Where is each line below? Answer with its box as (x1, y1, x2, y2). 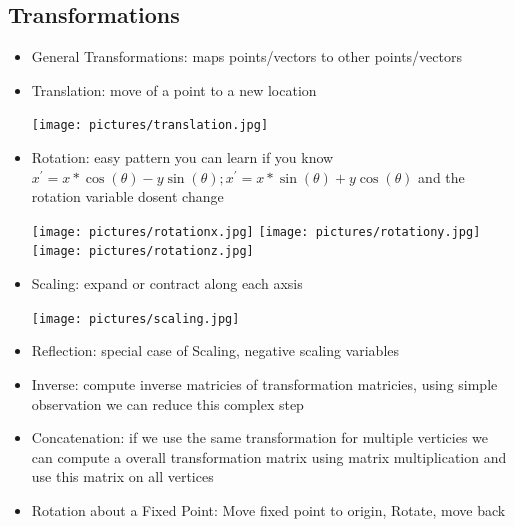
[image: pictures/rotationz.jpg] (31, 244, 254, 259)
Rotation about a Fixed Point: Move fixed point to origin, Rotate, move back (31, 499, 506, 520)
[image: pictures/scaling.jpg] (31, 311, 240, 326)
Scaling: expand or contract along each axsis (31, 273, 303, 294)
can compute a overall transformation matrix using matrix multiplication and (31, 446, 507, 467)
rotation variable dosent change (31, 186, 224, 207)
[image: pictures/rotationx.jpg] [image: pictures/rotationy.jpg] (31, 224, 481, 239)
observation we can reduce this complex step (31, 393, 304, 414)
